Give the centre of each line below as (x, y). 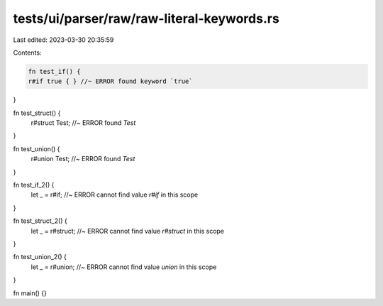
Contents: (27, 53)
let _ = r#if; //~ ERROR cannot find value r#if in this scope (115, 195)
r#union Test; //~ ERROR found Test (83, 159)
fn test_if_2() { (34, 185)
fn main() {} (30, 293)
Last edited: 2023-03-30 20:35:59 (63, 40)
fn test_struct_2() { (40, 221)
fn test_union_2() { (40, 257)
